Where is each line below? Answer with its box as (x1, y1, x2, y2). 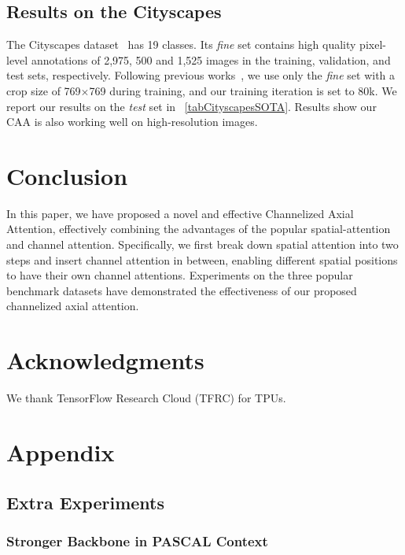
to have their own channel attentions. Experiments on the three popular (6, 267, 353, 283)
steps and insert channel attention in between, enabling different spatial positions (6, 251, 398, 268)
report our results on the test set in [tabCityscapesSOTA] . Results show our (6, 98, 377, 114)
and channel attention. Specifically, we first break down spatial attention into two (6, 236, 399, 253)
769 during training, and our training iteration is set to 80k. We (89, 82, 397, 98)
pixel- (359, 36, 386, 53)
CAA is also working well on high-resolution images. (6, 113, 258, 130)
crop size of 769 (6, 82, 81, 98)
